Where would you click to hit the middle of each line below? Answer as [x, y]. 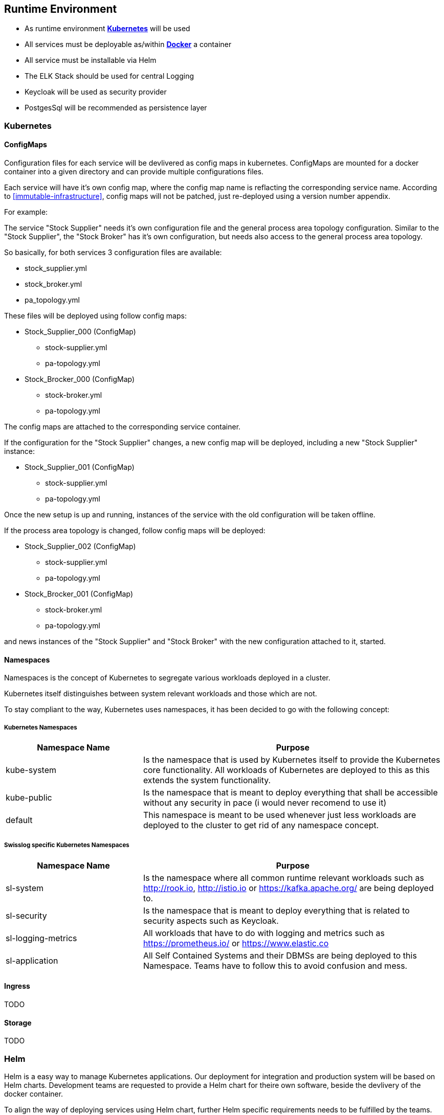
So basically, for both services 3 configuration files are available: [113, 253]
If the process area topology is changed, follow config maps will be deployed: [135, 531]
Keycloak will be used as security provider [96, 92]
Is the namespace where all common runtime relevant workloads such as [283, 878]
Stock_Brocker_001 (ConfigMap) [79, 594]
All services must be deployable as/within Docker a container [128, 44]
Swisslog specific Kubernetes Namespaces [67, 845]
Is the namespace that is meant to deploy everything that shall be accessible [290, 793]
